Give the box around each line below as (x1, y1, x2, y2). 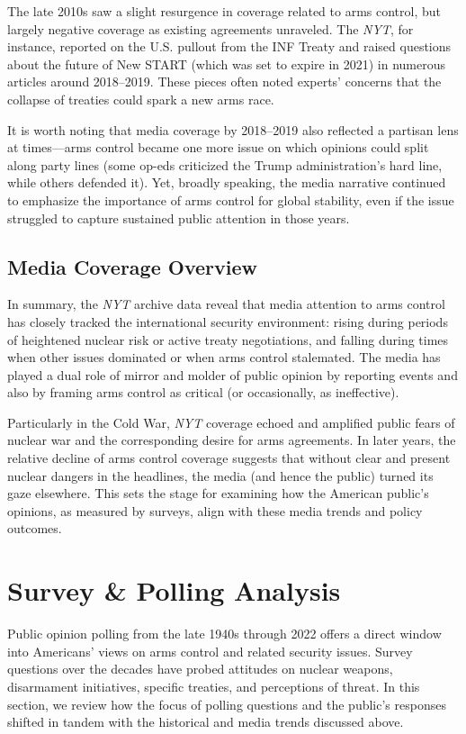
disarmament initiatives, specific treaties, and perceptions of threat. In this (7, 676, 420, 695)
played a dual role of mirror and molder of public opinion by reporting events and (7, 365, 458, 384)
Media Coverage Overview (7, 252, 257, 280)
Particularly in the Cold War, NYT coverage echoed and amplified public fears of (7, 412, 455, 431)
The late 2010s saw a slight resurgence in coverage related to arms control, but (7, 2, 441, 20)
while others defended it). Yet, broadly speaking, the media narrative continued (7, 173, 446, 192)
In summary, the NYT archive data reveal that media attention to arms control (7, 295, 445, 313)
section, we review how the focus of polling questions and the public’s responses (7, 694, 446, 713)
